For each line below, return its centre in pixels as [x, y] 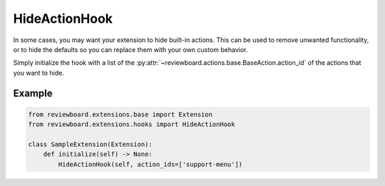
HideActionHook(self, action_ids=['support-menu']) [150, 164]
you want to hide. [38, 73]
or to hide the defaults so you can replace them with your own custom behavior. [130, 49]
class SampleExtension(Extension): [90, 144]
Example [33, 93]
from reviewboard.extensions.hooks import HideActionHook [132, 124]
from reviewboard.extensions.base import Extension [120, 114]
